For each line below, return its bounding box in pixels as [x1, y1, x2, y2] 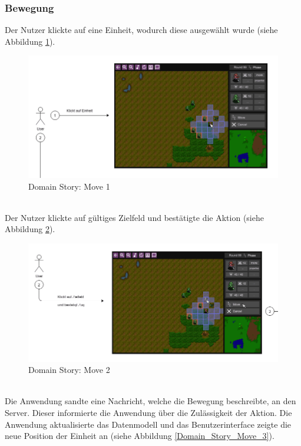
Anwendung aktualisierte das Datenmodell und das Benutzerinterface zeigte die [5, 418, 292, 430]
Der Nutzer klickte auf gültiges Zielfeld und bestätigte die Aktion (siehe [5, 211, 264, 223]
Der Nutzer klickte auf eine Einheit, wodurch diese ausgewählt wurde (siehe [5, 24, 278, 36]
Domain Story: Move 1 [28, 180, 110, 192]
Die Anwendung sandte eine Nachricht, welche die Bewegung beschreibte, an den [5, 395, 296, 407]
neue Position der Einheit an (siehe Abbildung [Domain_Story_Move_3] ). [5, 430, 274, 442]
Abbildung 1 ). [5, 35, 55, 47]
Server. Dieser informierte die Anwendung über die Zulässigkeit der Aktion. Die [5, 407, 292, 419]
